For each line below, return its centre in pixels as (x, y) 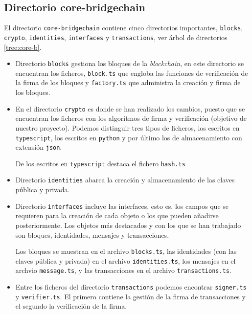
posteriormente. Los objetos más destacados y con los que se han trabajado (128, 225)
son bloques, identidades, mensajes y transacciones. (92, 235)
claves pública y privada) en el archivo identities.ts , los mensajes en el (126, 260)
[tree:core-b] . (23, 47)
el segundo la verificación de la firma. (71, 306)
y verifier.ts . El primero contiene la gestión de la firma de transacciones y (130, 296)
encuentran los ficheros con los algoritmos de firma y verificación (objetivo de (131, 118)
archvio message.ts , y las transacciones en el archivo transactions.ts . (123, 270)
